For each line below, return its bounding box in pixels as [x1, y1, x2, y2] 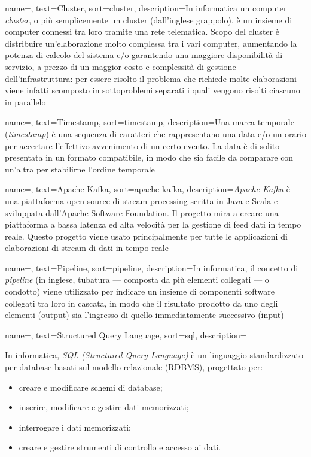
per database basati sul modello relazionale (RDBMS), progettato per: [5, 361, 263, 373]
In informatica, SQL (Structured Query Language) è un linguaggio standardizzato [5, 349, 303, 361]
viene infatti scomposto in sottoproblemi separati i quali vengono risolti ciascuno [5, 84, 300, 96]
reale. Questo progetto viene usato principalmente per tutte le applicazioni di [5, 229, 288, 242]
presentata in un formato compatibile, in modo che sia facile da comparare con [5, 151, 294, 164]
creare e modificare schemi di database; [19, 380, 163, 393]
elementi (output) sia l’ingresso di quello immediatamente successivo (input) [5, 308, 284, 321]
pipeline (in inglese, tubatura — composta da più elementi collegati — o [5, 273, 269, 286]
